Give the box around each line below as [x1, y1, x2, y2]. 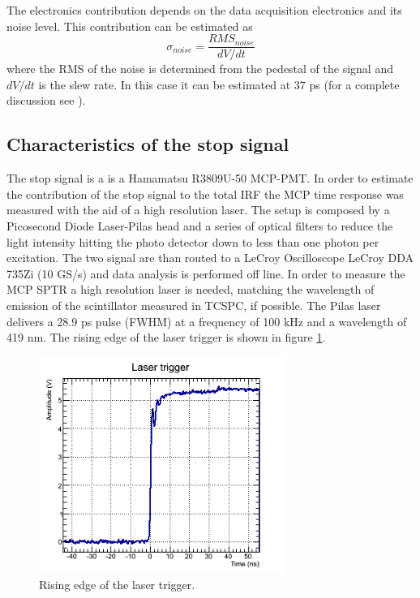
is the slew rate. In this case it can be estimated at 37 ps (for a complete [38, 75, 400, 92]
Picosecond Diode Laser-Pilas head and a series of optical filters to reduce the [6, 217, 393, 234]
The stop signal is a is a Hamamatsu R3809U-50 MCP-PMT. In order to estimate [6, 170, 414, 187]
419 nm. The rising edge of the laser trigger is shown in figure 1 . [6, 329, 326, 346]
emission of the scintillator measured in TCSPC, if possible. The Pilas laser [6, 296, 381, 313]
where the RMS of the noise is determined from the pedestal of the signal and [6, 60, 393, 77]
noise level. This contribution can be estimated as [6, 17, 253, 34]
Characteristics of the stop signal [6, 131, 289, 157]
